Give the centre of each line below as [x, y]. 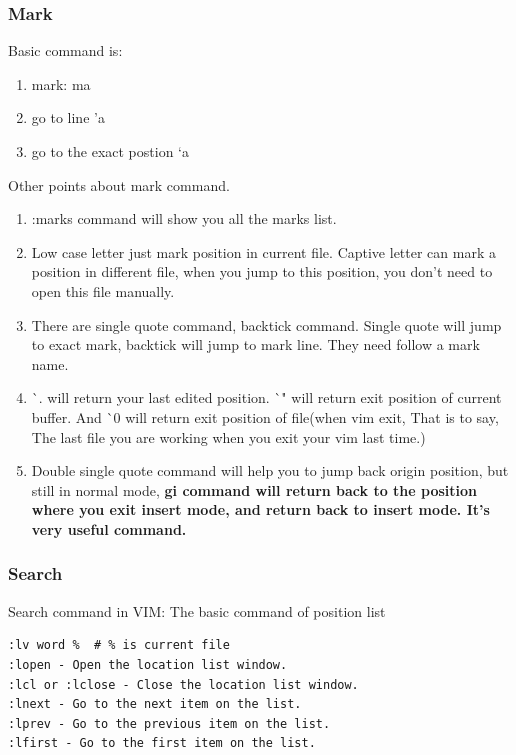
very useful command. [109, 528]
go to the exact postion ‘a [110, 151]
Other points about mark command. [119, 184]
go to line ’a [68, 117]
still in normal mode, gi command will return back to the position [254, 489]
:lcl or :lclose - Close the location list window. [183, 684]
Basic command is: [65, 50]
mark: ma [61, 83]
